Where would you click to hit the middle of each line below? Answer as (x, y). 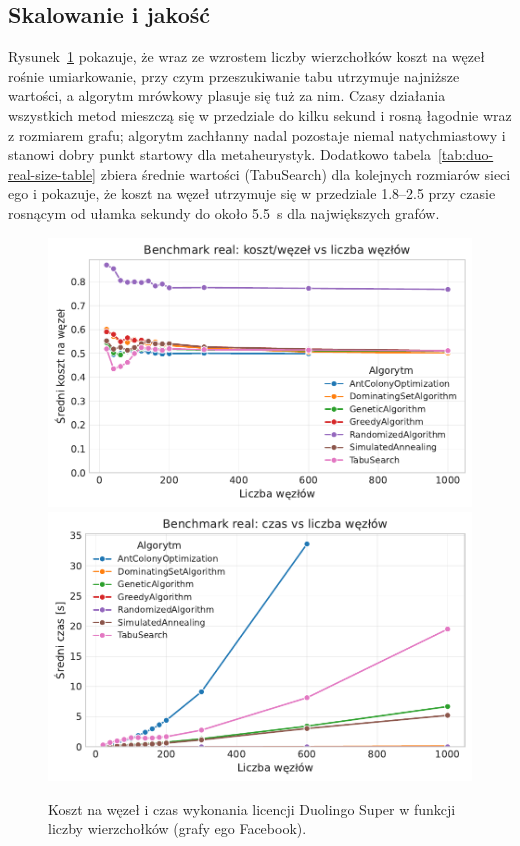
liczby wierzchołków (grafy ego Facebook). (177, 828)
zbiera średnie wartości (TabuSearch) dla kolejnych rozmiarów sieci (305, 173)
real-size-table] (52, 173)
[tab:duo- (465, 154)
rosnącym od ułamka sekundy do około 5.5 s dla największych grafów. (224, 212)
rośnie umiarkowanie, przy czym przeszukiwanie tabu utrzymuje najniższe (234, 75)
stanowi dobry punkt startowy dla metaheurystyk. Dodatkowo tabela (219, 154)
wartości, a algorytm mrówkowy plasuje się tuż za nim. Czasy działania (227, 95)
